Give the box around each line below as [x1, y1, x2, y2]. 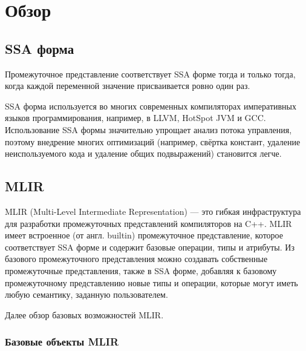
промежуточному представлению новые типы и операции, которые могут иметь [5, 276, 298, 289]
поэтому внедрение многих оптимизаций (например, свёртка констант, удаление [5, 135, 301, 148]
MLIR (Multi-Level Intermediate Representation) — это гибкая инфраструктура [5, 205, 301, 217]
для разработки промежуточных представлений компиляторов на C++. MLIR [5, 217, 292, 229]
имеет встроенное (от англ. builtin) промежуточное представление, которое [5, 229, 283, 241]
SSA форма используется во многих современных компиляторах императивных [5, 99, 297, 112]
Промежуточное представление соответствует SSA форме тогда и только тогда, [5, 67, 296, 80]
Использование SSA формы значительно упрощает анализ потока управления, [5, 123, 292, 136]
